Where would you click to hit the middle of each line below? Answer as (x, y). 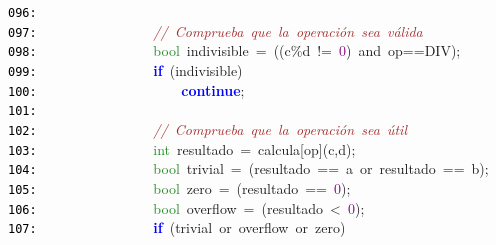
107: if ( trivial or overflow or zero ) (177, 227)
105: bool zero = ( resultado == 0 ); (179, 187)
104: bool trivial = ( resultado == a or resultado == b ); (248, 168)
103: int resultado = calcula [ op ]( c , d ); (182, 148)
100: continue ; (126, 89)
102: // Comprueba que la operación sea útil (208, 128)
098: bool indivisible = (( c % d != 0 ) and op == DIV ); (234, 50)
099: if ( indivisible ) (125, 69)
